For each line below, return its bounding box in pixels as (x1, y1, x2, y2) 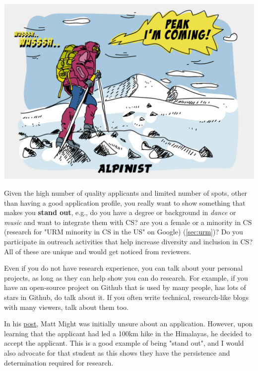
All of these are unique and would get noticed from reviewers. (4, 246, 192, 256)
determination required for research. (4, 357, 114, 368)
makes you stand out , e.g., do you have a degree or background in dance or (4, 207, 236, 218)
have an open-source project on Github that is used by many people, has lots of (4, 282, 246, 293)
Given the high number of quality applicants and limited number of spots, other (4, 188, 248, 198)
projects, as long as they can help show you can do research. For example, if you (4, 272, 248, 283)
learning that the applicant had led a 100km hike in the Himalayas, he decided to (4, 328, 252, 338)
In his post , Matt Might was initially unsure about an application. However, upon (4, 318, 253, 329)
